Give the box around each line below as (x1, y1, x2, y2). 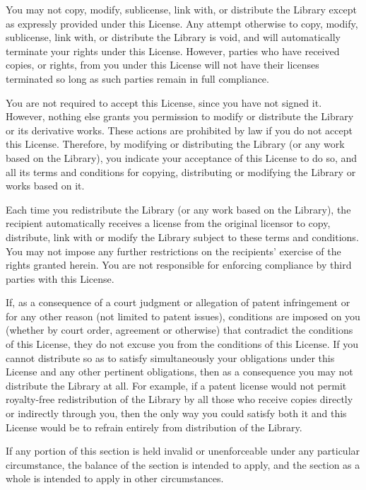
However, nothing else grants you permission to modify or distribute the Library (6, 109, 354, 124)
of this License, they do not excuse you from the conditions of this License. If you (6, 337, 359, 351)
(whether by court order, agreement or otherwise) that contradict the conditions (6, 322, 353, 337)
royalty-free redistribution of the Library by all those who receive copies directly (6, 392, 353, 407)
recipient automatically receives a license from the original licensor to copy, (6, 216, 331, 231)
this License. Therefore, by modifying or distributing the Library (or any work (6, 136, 345, 151)
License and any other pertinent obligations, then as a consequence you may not (6, 364, 353, 379)
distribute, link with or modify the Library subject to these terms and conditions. (6, 229, 359, 244)
